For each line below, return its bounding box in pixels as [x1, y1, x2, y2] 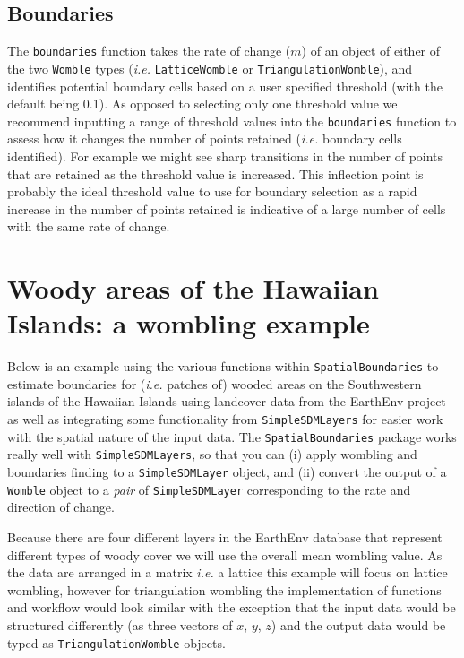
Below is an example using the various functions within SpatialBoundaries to [7, 357, 439, 376]
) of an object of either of [301, 41, 441, 60]
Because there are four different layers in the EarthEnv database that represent [7, 527, 443, 546]
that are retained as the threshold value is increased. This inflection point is [7, 164, 424, 183]
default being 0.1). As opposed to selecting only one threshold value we [7, 94, 398, 113]
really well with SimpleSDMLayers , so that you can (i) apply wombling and [7, 445, 417, 463]
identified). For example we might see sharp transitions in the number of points [7, 146, 443, 165]
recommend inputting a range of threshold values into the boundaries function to [7, 111, 457, 130]
